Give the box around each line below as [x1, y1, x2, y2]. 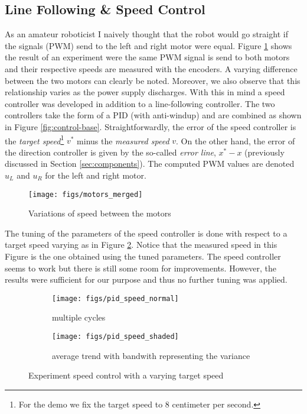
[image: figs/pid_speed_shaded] [52, 332, 179, 341]
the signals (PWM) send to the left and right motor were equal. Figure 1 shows [5, 39, 292, 51]
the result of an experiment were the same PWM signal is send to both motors [5, 51, 290, 63]
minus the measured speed [77, 134, 169, 147]
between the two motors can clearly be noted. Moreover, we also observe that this [5, 74, 301, 86]
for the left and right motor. [45, 169, 146, 181]
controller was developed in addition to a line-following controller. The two [5, 97, 275, 109]
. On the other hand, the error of [176, 134, 295, 147]
